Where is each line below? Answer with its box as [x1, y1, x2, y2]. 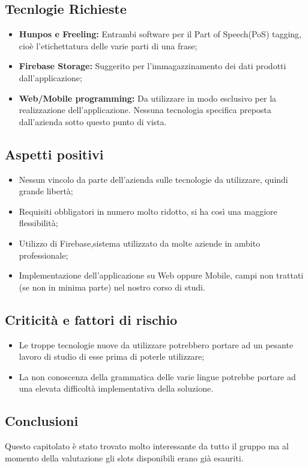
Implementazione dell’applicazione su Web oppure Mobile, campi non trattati [19, 269, 304, 282]
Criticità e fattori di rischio [5, 310, 178, 328]
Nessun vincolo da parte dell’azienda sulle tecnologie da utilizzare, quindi [19, 173, 288, 185]
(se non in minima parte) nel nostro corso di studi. [19, 280, 205, 293]
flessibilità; [19, 217, 58, 229]
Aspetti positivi [5, 144, 104, 163]
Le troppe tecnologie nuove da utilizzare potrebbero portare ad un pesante [19, 338, 294, 351]
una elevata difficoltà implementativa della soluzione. [19, 382, 214, 395]
